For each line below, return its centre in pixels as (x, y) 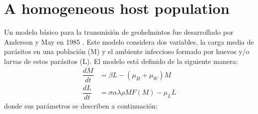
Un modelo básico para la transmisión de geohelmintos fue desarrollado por (119, 32)
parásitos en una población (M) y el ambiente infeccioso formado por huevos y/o (127, 51)
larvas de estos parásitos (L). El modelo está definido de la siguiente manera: (121, 61)
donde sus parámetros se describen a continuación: (81, 105)
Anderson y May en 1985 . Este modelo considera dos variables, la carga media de (129, 41)
